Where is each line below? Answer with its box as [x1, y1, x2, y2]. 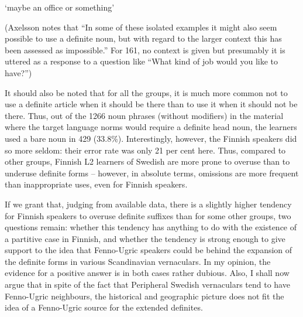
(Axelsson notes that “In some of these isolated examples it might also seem [5, 21, 277, 33]
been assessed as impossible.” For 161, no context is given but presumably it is [5, 43, 285, 56]
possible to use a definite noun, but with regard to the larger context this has [5, 32, 282, 45]
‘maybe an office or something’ [5, 1, 115, 13]
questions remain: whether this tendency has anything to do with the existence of [5, 221, 297, 233]
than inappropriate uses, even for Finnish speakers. [5, 178, 188, 190]
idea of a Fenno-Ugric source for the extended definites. [5, 301, 203, 313]
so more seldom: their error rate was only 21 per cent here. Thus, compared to [5, 144, 286, 156]
